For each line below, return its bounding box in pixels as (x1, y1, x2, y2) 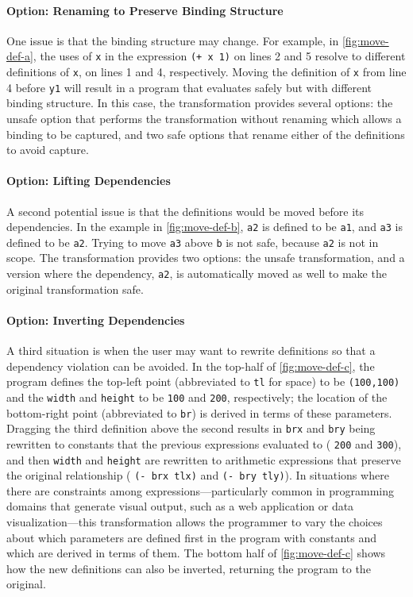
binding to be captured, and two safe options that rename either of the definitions (6, 125, 405, 142)
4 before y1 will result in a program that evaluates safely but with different (6, 79, 372, 95)
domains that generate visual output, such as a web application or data (6, 498, 354, 514)
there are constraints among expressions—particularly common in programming (6, 482, 394, 499)
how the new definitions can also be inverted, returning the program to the (6, 560, 371, 576)
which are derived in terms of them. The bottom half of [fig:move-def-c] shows (6, 545, 386, 561)
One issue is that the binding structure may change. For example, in (6, 32, 339, 48)
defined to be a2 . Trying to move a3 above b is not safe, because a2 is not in (6, 233, 379, 250)
